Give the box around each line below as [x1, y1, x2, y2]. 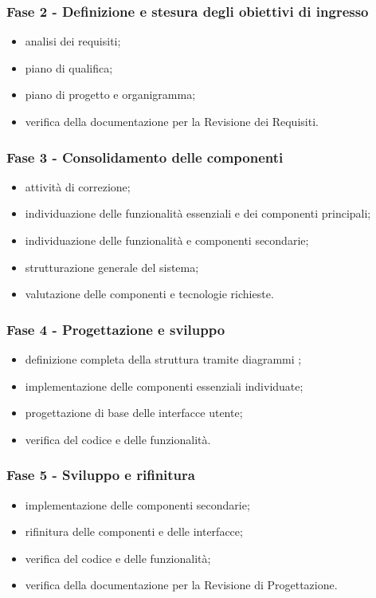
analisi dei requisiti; [25, 33, 121, 49]
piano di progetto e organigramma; [25, 86, 196, 103]
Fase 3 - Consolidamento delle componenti [6, 147, 284, 167]
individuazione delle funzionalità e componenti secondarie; [25, 232, 309, 248]
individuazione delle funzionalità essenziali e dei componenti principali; [25, 205, 371, 222]
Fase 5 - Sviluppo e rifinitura [6, 465, 195, 485]
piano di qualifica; [25, 59, 113, 76]
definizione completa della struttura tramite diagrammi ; [25, 351, 302, 367]
